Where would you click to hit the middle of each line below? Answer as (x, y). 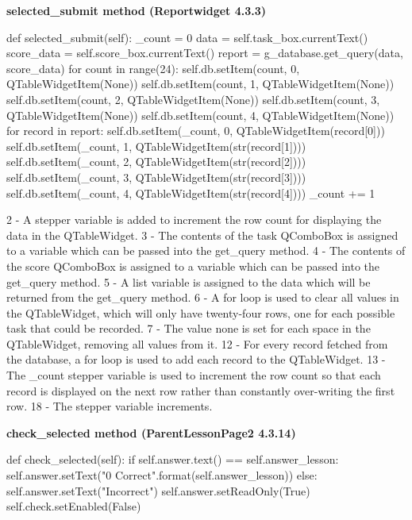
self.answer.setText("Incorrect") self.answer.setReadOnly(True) (158, 490)
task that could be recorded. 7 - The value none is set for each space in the (189, 328)
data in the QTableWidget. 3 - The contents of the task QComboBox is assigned (202, 235)
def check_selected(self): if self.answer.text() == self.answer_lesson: (173, 459)
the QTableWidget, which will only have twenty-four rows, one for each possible (201, 312)
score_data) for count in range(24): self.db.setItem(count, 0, (153, 68)
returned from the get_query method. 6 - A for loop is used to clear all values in (203, 297)
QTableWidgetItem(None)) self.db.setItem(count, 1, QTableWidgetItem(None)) (200, 84)
